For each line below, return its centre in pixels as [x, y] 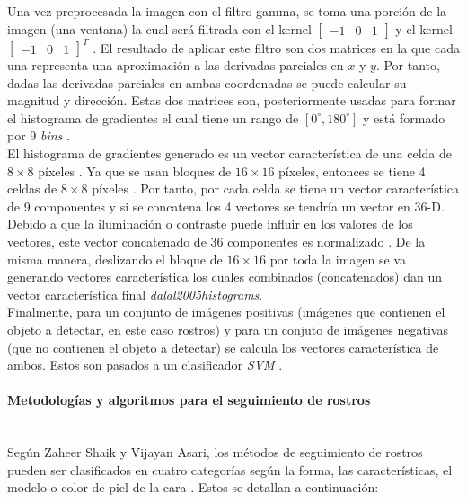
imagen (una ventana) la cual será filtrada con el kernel [159, 28]
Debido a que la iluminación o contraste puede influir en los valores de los [210, 224]
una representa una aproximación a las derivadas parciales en [176, 65]
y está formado [404, 117]
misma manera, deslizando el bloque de [115, 259]
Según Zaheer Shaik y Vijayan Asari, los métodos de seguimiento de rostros [215, 452]
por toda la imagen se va [338, 259]
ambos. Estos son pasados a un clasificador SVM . [145, 365]
